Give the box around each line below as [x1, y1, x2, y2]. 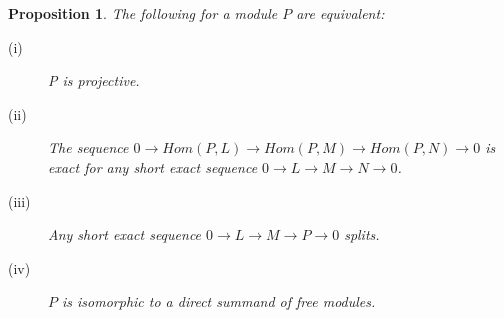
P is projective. [48, 70, 140, 91]
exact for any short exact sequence [48, 156, 258, 177]
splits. [344, 224, 380, 245]
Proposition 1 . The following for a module [8, 3, 278, 23]
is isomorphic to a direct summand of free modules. [62, 291, 376, 312]
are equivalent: [296, 3, 385, 23]
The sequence [48, 137, 129, 158]
